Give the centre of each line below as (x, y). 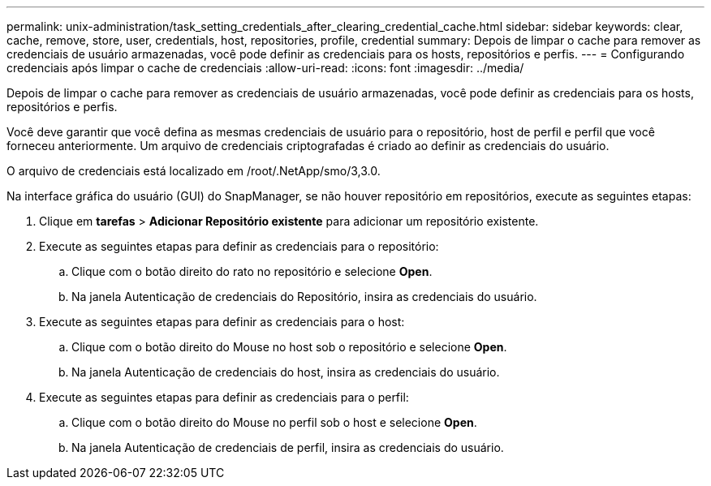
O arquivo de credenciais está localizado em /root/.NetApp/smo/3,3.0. (194, 171)
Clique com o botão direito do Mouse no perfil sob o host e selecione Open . (274, 422)
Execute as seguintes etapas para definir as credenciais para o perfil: (224, 397)
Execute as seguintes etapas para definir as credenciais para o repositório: (239, 246)
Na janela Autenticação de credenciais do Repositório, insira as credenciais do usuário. (304, 297)
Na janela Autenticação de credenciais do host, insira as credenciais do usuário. (286, 372)
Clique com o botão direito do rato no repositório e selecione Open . (252, 271)
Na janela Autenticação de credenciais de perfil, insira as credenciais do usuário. (288, 447)
